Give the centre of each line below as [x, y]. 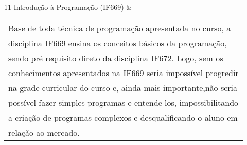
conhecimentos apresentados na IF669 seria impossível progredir [123, 72]
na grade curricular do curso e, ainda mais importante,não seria [123, 87]
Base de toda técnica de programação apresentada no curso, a [120, 28]
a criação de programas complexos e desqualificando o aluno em [123, 117]
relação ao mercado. [44, 132]
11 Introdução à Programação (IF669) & [68, 7]
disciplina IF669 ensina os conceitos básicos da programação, [118, 43]
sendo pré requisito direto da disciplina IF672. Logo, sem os [116, 58]
